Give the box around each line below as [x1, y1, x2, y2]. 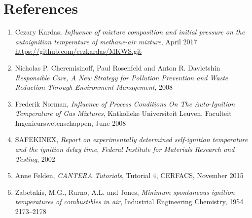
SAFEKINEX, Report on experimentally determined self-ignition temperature [15, 134, 248, 145]
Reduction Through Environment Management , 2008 [15, 82, 173, 92]
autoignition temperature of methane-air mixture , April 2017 [15, 36, 197, 46]
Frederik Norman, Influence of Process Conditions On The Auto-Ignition [15, 98, 235, 109]
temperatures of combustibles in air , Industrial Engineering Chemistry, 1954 [15, 196, 244, 207]
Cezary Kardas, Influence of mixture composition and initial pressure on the [15, 27, 245, 37]
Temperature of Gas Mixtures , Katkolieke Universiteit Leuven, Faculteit [15, 108, 232, 118]
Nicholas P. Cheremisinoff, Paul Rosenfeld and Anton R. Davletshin [15, 62, 220, 73]
